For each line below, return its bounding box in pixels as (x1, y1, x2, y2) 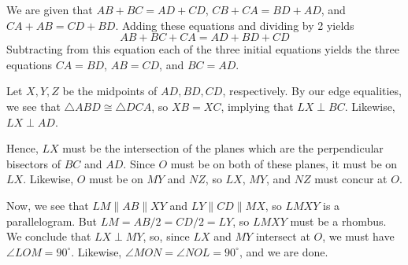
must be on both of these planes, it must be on (170, 155, 398, 171)
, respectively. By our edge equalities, (222, 83, 402, 99)
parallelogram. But (6, 212, 98, 229)
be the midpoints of (62, 83, 158, 99)
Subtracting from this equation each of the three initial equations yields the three (6, 41, 399, 57)
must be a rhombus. (290, 212, 387, 229)
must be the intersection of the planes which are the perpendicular (62, 140, 384, 156)
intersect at (255, 228, 310, 245)
